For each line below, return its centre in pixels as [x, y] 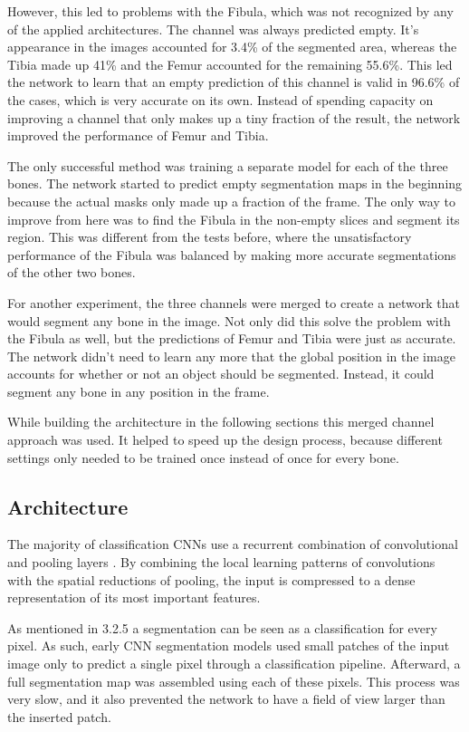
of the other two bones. [72, 272]
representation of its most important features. [134, 597]
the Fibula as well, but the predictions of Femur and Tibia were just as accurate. [232, 338]
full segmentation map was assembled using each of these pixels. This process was [234, 681]
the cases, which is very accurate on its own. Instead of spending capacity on [220, 99]
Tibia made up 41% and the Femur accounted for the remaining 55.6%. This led [230, 64]
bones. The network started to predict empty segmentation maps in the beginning [235, 183]
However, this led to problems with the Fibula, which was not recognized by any [230, 11]
